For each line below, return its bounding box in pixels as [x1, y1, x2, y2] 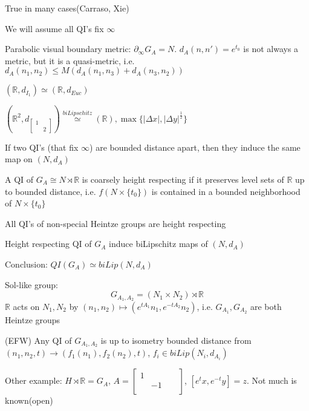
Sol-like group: [5, 278, 58, 291]
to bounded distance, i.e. [5, 185, 96, 197]
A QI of [5, 173, 34, 185]
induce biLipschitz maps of [109, 237, 208, 250]
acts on [13, 300, 40, 313]
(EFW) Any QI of [5, 334, 72, 346]
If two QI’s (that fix [5, 140, 79, 153]
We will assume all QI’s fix [5, 22, 104, 35]
